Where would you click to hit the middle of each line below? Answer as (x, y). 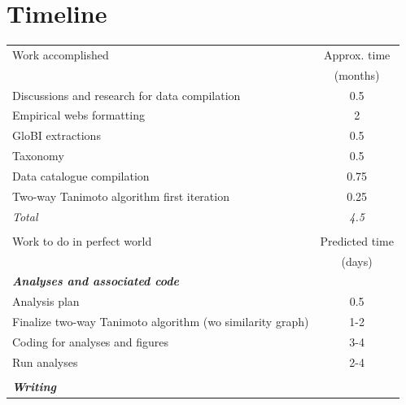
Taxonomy (38, 156)
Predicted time (357, 240)
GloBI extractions (57, 135)
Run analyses (45, 361)
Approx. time (357, 54)
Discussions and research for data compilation (127, 95)
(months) (357, 74)
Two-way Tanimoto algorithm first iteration (121, 196)
